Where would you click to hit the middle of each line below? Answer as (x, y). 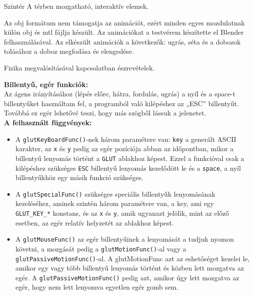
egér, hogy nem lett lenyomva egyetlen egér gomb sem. (97, 287)
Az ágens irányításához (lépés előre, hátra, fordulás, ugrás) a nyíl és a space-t (120, 94)
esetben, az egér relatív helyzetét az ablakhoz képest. (95, 222)
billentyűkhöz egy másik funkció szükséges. (79, 177)
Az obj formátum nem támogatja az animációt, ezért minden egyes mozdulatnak (125, 22)
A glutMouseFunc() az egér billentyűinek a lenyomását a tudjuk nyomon (125, 239)
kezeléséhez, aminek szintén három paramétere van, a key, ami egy (115, 203)
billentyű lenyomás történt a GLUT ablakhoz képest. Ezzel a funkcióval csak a (130, 158)
